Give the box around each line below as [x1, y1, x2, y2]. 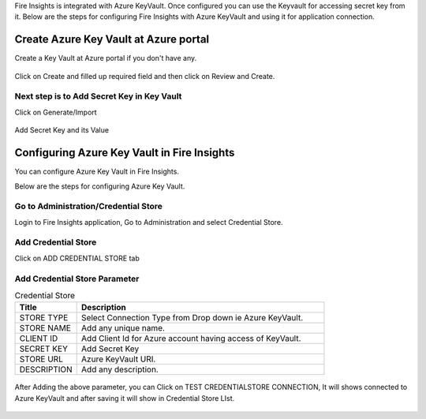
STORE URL [19, 354, 63, 365]
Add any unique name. [81, 323, 166, 334]
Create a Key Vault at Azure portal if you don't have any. [14, 54, 197, 63]
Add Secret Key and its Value [14, 125, 110, 135]
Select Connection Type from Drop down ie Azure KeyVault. [81, 312, 304, 324]
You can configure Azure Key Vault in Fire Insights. [14, 166, 179, 177]
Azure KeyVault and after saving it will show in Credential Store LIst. [14, 393, 235, 402]
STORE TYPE [19, 312, 69, 324]
